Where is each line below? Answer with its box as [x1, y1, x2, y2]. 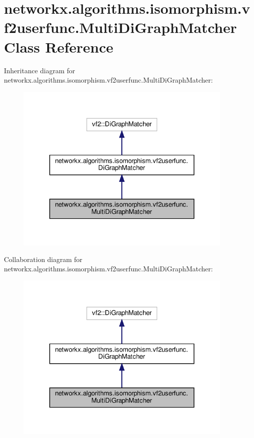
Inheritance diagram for [4, 65, 75, 75]
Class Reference [4, 36, 113, 57]
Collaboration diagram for [4, 254, 83, 264]
